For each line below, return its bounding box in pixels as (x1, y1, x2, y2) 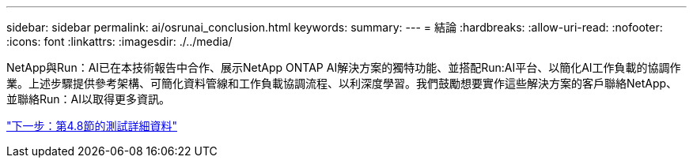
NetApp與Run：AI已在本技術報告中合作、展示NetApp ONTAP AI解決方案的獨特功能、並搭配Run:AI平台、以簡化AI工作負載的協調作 (6, 61, 681, 74)
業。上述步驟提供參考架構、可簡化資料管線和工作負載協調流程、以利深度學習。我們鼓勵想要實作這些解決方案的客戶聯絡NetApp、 (6, 76, 678, 90)
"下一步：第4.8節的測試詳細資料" (6, 119, 177, 132)
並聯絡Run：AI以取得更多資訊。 (6, 92, 170, 106)
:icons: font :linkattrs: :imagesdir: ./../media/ (6, 35, 233, 48)
